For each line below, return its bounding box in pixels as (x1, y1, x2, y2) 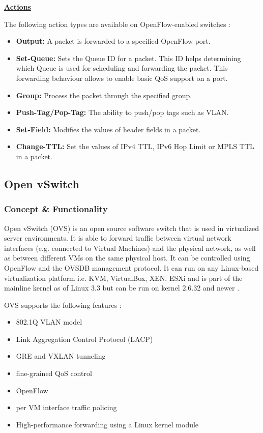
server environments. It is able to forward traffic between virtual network (4, 233, 231, 243)
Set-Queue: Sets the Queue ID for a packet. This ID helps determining (16, 52, 241, 63)
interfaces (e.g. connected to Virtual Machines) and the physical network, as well (4, 242, 256, 253)
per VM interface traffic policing (16, 402, 117, 413)
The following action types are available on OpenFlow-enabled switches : (4, 18, 230, 29)
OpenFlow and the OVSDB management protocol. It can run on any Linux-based (4, 262, 259, 273)
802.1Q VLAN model (16, 316, 82, 327)
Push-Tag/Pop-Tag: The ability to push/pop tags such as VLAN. (16, 107, 229, 118)
